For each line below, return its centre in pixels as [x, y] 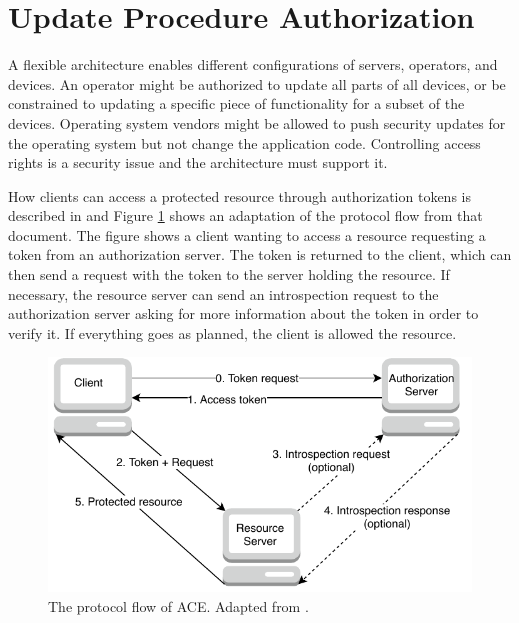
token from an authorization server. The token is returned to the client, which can [260, 254]
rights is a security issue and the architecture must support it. [198, 162]
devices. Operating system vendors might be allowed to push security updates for [257, 122]
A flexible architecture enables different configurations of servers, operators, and [253, 64]
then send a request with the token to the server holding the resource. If [229, 274]
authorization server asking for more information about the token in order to [243, 313]
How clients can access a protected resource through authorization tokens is [239, 195]
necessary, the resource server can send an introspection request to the [223, 293]
